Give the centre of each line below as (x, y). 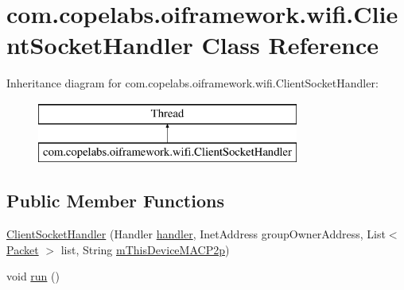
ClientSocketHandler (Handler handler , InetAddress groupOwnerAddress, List (196, 234)
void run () (33, 276)
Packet (23, 249)
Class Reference (290, 45)
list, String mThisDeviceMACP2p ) (145, 249)
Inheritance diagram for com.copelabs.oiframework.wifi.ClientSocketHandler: (192, 83)
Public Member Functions (115, 201)
